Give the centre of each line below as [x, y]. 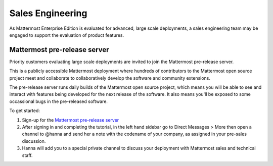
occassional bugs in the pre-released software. [59, 101]
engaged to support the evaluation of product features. [67, 35]
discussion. [34, 141]
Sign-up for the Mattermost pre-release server [71, 120]
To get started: [25, 110]
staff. [27, 155]
